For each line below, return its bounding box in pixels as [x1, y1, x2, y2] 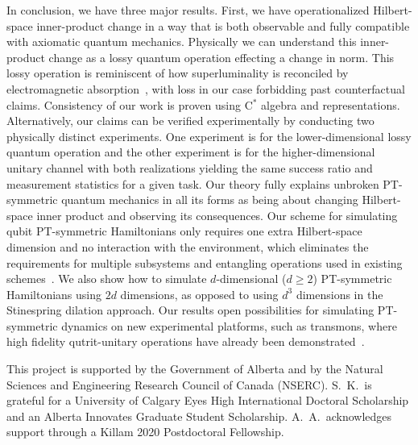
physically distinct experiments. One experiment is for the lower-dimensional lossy [6, 127, 412, 144]
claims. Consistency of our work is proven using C [6, 96, 253, 113]
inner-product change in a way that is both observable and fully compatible [36, 17, 410, 34]
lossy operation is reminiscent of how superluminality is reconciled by [6, 64, 349, 81]
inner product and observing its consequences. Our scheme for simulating [36, 206, 398, 223]
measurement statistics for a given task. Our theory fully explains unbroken [6, 175, 379, 192]
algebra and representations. [261, 96, 400, 113]
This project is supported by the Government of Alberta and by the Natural [6, 360, 383, 377]
